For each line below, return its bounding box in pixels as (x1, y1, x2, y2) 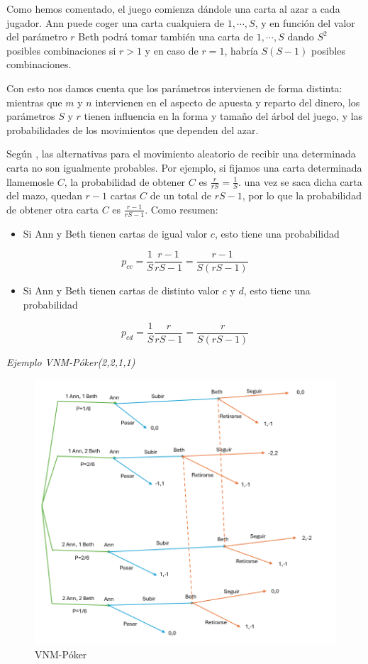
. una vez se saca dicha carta (238, 174, 362, 189)
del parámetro (6, 29, 67, 44)
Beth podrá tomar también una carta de (78, 29, 254, 44)
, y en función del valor (255, 15, 355, 30)
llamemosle (6, 174, 54, 189)
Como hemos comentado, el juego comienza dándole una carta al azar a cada (6, 1, 340, 16)
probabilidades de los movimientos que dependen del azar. (6, 122, 259, 137)
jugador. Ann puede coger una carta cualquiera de (6, 15, 225, 30)
